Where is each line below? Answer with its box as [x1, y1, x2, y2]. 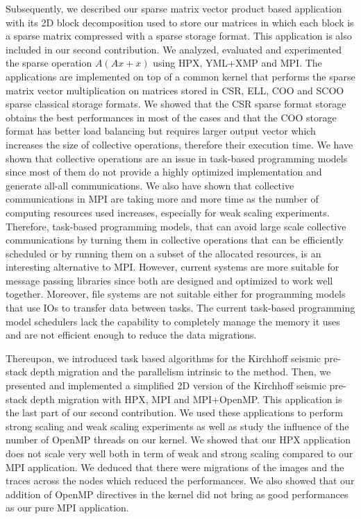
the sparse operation [6, 56, 92, 70]
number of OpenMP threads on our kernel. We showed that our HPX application [6, 432, 351, 447]
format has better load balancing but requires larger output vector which [6, 124, 316, 138]
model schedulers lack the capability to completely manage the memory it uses [6, 314, 340, 328]
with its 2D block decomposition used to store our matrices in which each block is [6, 15, 354, 29]
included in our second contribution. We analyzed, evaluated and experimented [6, 42, 342, 56]
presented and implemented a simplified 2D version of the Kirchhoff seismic [6, 378, 326, 393]
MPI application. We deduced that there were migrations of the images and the [6, 459, 344, 474]
